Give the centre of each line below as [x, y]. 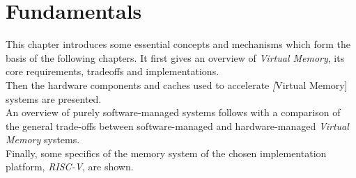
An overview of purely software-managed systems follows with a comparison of [173, 112]
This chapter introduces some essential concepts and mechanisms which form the [178, 44]
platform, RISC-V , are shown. [70, 167]
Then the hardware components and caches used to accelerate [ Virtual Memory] [177, 84]
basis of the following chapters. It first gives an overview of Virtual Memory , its [175, 57]
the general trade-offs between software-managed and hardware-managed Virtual [177, 126]
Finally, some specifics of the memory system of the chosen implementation [166, 153]
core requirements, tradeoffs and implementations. [113, 71]
